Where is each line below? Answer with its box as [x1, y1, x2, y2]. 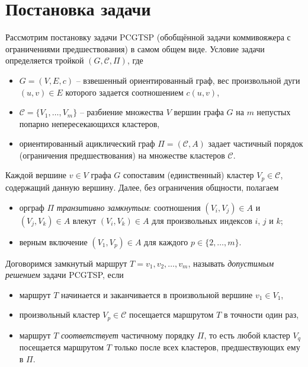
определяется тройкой [5, 54, 84, 67]
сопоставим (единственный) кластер [123, 169, 254, 181]
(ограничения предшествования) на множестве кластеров [19, 148, 225, 161]
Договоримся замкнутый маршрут [5, 257, 127, 269]
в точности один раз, [223, 308, 299, 321]
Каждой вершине [5, 169, 67, 181]
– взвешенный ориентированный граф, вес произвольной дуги [76, 74, 300, 86]
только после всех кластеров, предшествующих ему [114, 341, 300, 353]
